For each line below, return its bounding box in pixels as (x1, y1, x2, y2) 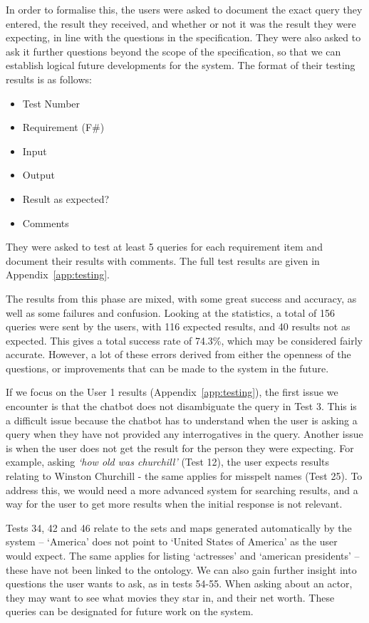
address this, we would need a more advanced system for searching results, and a (6, 482, 358, 497)
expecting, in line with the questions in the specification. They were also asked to (6, 30, 361, 45)
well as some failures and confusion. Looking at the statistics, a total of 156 (6, 305, 335, 320)
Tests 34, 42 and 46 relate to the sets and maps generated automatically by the (6, 520, 352, 535)
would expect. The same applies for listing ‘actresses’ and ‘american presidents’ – (6, 548, 360, 562)
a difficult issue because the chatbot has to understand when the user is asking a (6, 412, 358, 427)
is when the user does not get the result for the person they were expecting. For (6, 440, 354, 455)
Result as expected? (22, 191, 110, 206)
